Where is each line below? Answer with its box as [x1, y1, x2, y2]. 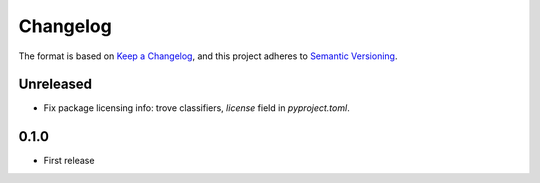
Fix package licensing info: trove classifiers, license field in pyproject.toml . [43, 102, 350, 114]
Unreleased [18, 76, 93, 93]
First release [43, 155, 95, 167]
